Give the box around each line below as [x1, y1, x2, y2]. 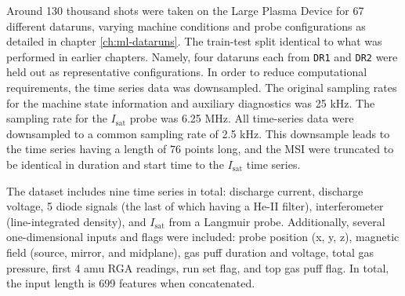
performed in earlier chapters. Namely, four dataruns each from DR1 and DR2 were [6, 48, 398, 64]
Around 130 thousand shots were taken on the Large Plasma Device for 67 [6, 2, 364, 18]
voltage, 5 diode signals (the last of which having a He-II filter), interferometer [6, 198, 384, 214]
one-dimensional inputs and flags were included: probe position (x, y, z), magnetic [6, 228, 400, 245]
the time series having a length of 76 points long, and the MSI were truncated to [6, 141, 394, 157]
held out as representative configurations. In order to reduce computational [6, 64, 367, 80]
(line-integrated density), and [6, 213, 146, 229]
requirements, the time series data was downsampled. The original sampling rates [6, 79, 397, 96]
